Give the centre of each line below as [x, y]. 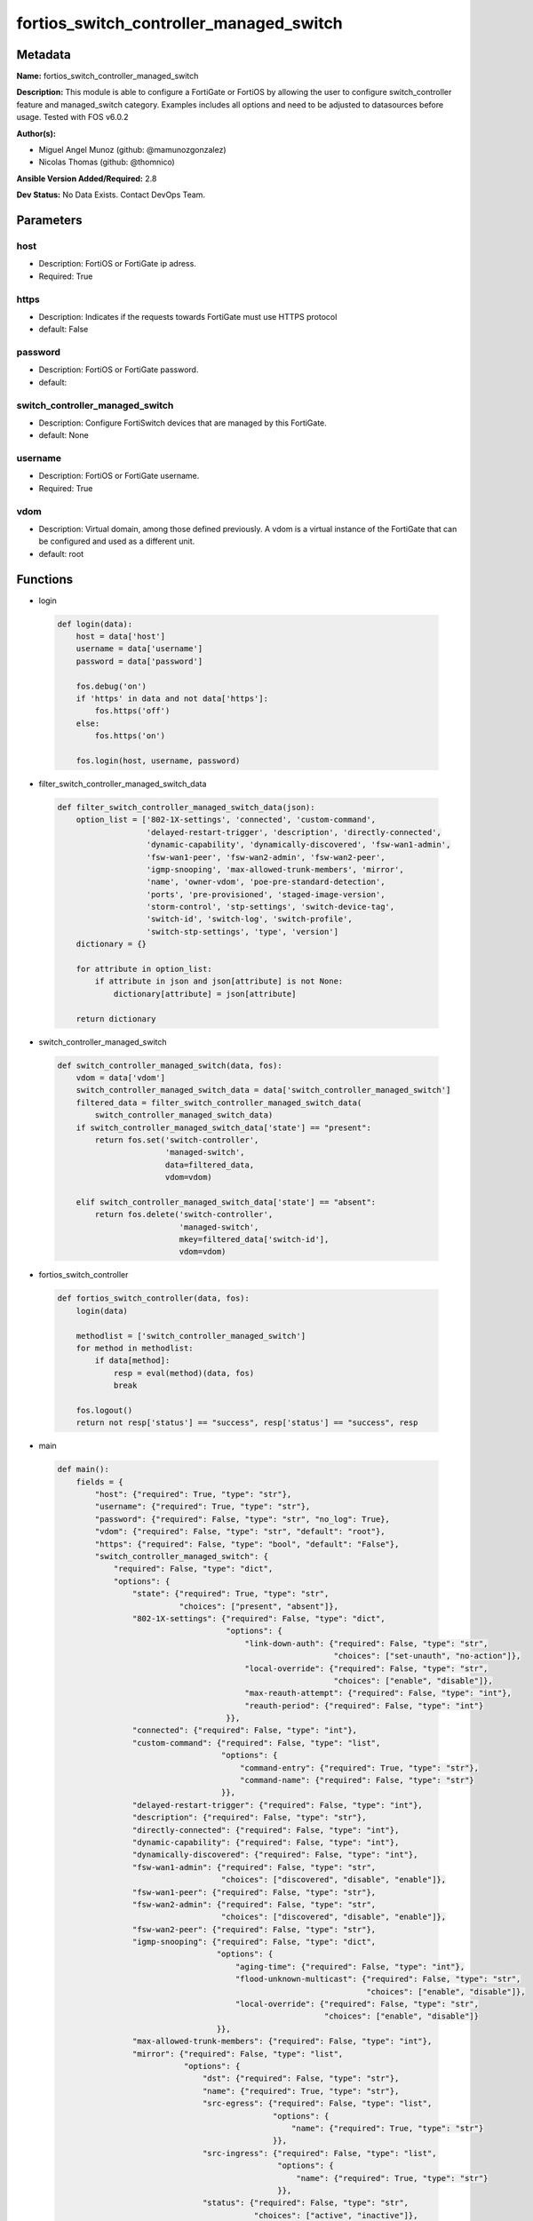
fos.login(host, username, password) [158, 760]
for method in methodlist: [135, 1348]
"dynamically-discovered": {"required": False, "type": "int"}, [275, 1855]
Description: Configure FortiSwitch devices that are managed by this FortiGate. [183, 423]
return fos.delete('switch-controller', [184, 1214]
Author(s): [36, 133]
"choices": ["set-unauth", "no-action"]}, [427, 1656]
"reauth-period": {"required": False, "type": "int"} [364, 1705]
